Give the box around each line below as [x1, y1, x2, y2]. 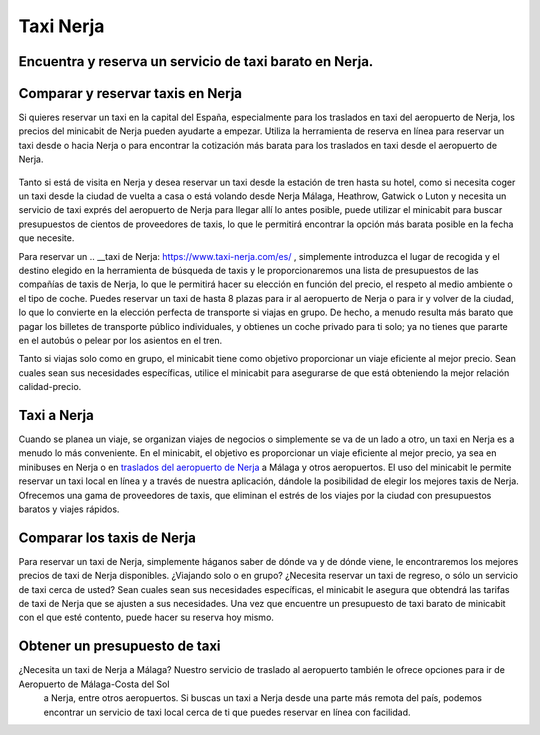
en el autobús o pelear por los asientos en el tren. [18, 334, 223, 346]
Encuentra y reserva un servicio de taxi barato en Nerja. [18, 53, 374, 70]
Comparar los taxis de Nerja [18, 529, 197, 546]
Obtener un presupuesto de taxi [18, 638, 221, 655]
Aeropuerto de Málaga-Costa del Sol [18, 678, 170, 690]
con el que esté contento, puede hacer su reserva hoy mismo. [18, 611, 275, 624]
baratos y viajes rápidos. [18, 503, 120, 515]
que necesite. [18, 232, 75, 244]
